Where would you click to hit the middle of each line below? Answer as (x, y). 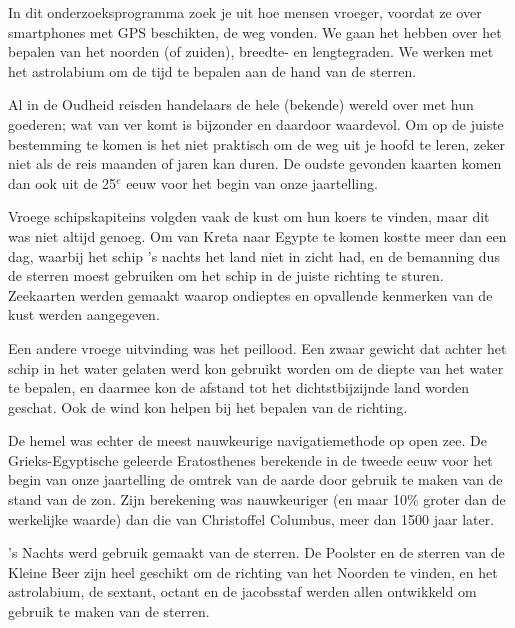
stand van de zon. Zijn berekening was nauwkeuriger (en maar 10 (207, 499)
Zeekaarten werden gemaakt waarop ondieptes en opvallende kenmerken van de (250, 294)
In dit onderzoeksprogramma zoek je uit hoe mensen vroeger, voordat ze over (245, 12)
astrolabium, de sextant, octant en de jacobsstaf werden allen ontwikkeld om (242, 591)
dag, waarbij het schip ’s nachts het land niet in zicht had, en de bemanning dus (254, 255)
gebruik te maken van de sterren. (109, 611)
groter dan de (464, 499)
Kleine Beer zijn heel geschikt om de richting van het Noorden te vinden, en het (253, 571)
